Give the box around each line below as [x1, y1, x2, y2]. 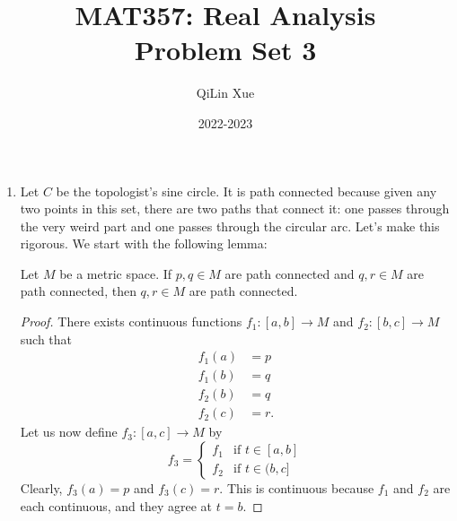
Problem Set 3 [134, 31, 317, 68]
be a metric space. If [59, 264, 172, 282]
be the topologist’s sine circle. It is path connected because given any [56, 181, 437, 200]
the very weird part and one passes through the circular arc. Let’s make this [20, 216, 440, 235]
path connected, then [20, 282, 136, 300]
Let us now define [20, 422, 118, 441]
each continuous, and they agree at [20, 496, 213, 515]
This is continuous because [226, 478, 374, 497]
